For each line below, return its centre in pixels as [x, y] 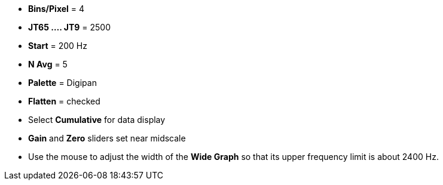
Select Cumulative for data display [97, 120]
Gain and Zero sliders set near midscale [107, 138]
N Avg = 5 [48, 64]
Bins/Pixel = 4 [56, 9]
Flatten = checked [64, 101]
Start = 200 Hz [58, 46]
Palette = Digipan [62, 83]
